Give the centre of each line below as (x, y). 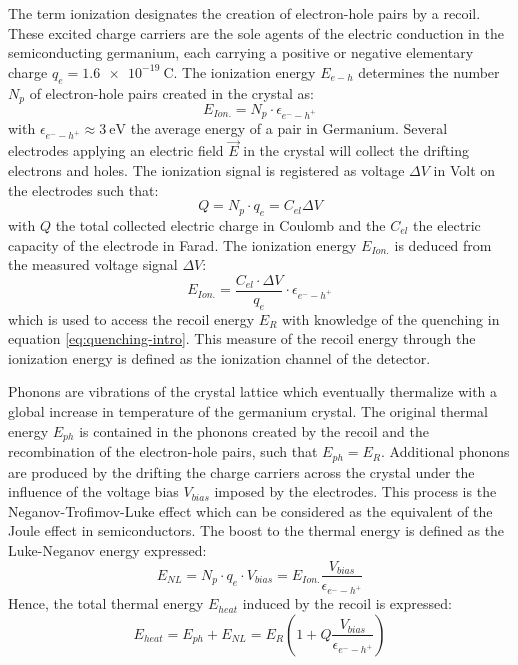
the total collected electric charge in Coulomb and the (220, 225)
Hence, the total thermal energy (106, 603)
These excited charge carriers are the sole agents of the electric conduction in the (256, 32)
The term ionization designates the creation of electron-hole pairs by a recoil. (244, 13)
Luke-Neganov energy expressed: (107, 549)
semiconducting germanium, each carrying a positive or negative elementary (241, 52)
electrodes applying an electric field (116, 150)
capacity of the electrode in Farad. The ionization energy (182, 244)
